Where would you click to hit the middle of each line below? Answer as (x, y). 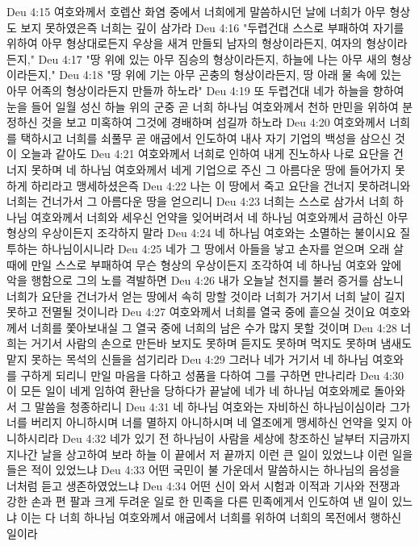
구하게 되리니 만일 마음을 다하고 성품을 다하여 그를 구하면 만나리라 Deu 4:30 (212, 375)
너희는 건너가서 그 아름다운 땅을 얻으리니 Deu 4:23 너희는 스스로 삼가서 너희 (198, 201)
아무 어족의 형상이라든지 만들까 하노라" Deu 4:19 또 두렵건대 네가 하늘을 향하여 (205, 90)
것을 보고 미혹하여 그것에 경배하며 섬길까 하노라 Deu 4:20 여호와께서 (214, 122)
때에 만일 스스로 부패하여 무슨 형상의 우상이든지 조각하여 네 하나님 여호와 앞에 (204, 264)
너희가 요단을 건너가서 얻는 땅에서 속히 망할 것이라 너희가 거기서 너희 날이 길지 (206, 296)
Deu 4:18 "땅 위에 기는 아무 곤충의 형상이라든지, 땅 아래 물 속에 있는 (230, 75)
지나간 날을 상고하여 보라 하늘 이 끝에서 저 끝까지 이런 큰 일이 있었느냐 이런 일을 (210, 454)
